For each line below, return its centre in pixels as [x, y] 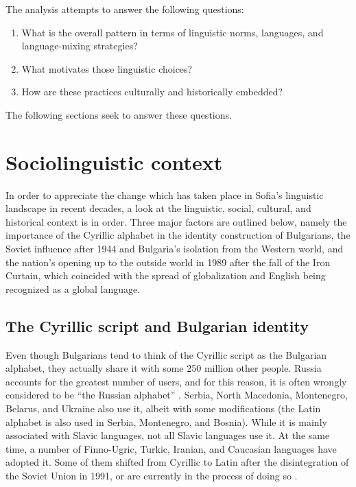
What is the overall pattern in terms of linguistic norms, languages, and [173, 32]
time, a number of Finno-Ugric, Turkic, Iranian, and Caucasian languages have [171, 448]
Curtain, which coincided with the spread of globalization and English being [166, 275]
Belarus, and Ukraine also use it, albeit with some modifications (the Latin [163, 408]
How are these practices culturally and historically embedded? [152, 92]
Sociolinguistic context [114, 162]
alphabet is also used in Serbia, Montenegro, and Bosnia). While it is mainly [166, 421]
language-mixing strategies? [80, 46]
